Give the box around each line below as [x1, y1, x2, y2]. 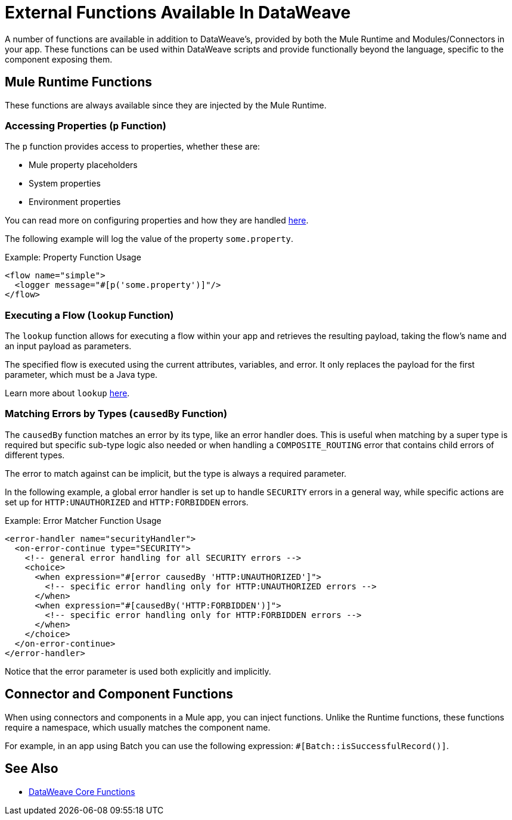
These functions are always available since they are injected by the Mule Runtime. [5, 100, 327, 110]
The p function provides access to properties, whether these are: [5, 141, 260, 152]
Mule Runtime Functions [5, 74, 152, 90]
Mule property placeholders [29, 160, 138, 170]
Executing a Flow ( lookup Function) [5, 309, 174, 321]
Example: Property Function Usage [5, 252, 141, 263]
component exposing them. [5, 54, 113, 64]
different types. [5, 449, 65, 460]
